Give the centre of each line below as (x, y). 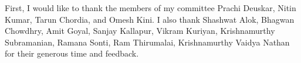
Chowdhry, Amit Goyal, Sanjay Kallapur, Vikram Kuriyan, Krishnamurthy (140, 31)
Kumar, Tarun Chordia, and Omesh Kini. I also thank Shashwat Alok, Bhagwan (150, 19)
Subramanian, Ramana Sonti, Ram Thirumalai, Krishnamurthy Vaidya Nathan (147, 42)
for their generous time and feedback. (72, 53)
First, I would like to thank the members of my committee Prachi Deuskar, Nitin (150, 8)
